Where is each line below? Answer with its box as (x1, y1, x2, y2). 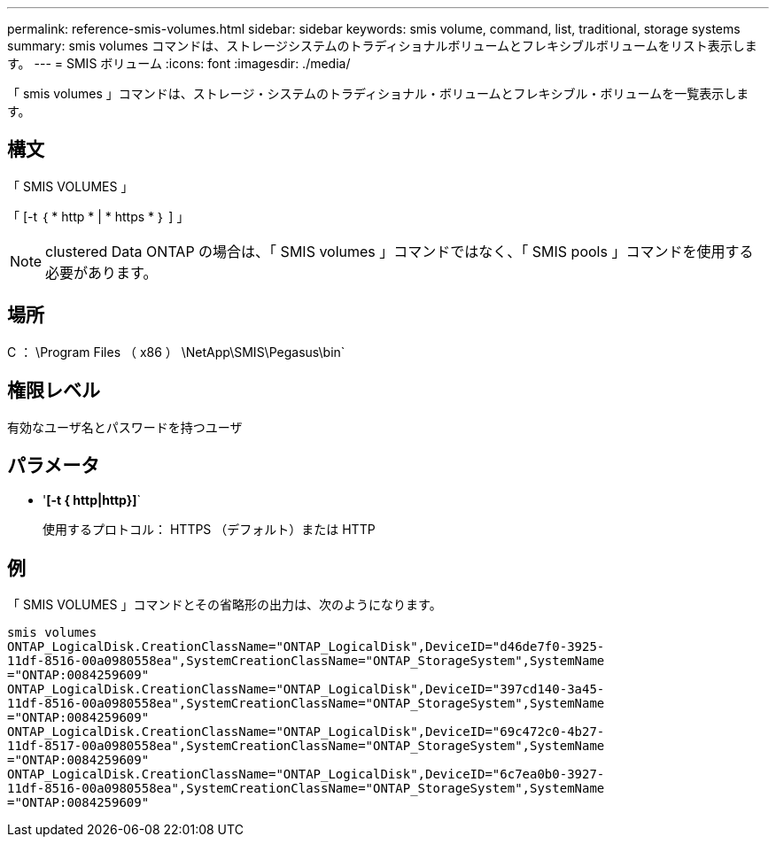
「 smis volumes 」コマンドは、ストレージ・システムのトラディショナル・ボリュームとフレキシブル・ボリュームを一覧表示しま (7, 86, 749, 101)
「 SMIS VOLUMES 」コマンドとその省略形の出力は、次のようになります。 (7, 597, 442, 613)
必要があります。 (45, 263, 158, 282)
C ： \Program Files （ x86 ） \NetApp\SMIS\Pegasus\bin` (7, 344, 345, 360)
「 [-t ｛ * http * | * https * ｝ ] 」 (7, 208, 190, 224)
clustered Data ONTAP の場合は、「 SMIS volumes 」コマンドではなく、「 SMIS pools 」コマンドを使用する (45, 242, 754, 260)
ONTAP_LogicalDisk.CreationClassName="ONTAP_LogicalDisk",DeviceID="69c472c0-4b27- (7, 724, 605, 739)
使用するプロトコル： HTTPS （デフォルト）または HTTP (43, 522, 376, 538)
